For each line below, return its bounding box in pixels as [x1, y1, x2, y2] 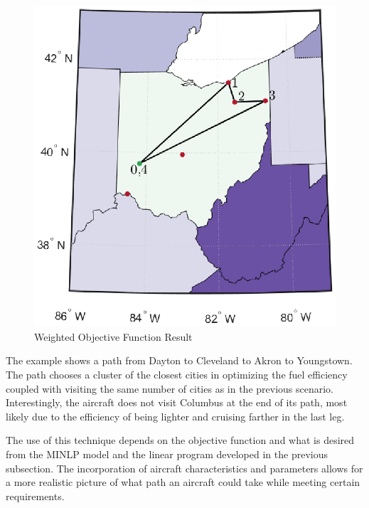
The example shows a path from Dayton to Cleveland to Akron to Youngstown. [6, 353, 353, 368]
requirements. [6, 488, 65, 503]
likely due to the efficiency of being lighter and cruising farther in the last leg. [6, 408, 345, 423]
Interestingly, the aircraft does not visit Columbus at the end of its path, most [6, 395, 348, 410]
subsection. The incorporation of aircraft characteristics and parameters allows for [6, 460, 363, 475]
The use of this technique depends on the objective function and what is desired [6, 433, 355, 448]
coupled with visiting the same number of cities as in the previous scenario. [6, 381, 334, 396]
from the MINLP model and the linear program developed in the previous [6, 446, 328, 461]
